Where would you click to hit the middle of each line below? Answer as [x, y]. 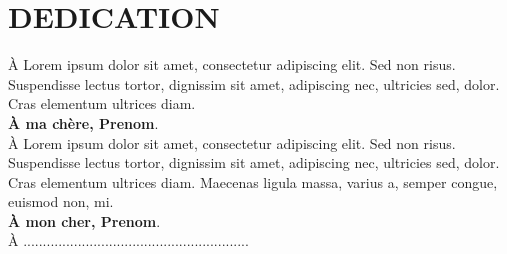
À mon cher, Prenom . [84, 220]
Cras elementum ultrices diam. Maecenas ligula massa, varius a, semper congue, [253, 181]
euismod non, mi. [61, 201]
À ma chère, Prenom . [83, 122]
